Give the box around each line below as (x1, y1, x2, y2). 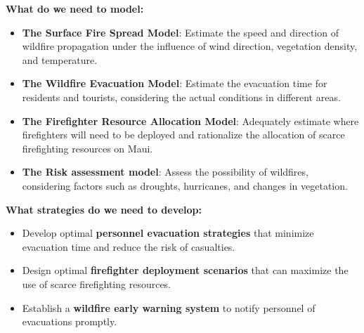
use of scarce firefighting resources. (22, 276, 171, 291)
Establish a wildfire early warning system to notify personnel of (22, 300, 316, 315)
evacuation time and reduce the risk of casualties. (22, 239, 235, 254)
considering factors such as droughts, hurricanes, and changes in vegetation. (22, 178, 348, 192)
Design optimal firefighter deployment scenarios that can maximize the (22, 263, 349, 277)
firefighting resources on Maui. (22, 141, 153, 155)
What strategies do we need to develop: (6, 202, 202, 216)
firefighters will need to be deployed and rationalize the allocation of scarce (22, 127, 345, 142)
